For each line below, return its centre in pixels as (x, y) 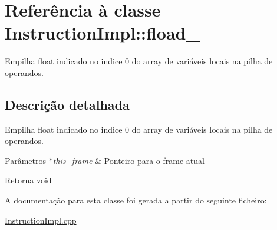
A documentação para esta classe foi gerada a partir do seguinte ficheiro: (136, 200)
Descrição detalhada (67, 104)
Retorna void (28, 180)
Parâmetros (25, 160)
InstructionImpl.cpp (41, 220)
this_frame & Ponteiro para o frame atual (128, 160)
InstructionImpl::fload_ (103, 33)
